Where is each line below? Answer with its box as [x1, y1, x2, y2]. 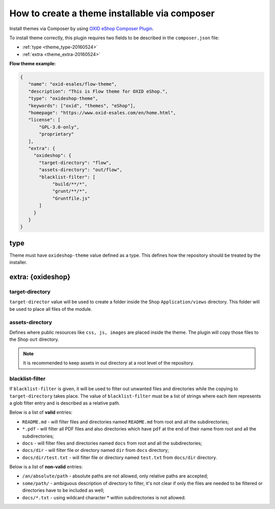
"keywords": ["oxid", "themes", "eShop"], [28, 102, 136, 109]
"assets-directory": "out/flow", [39, 167, 122, 173]
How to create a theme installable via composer [9, 8, 215, 19]
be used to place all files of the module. [9, 306, 93, 312]
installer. [9, 259, 28, 265]
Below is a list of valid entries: [9, 409, 73, 415]
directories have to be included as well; [22, 487, 104, 494]
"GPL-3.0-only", [39, 124, 80, 130]
